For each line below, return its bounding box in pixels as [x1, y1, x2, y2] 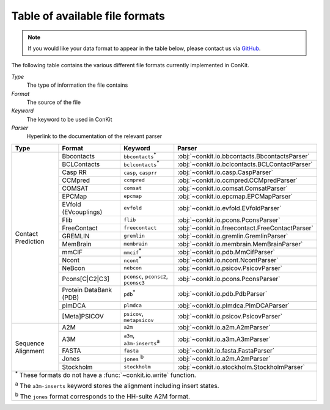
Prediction [15, 237, 45, 246]
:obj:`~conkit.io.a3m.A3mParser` [177, 335, 271, 343]
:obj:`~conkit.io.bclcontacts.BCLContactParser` [177, 159, 313, 168]
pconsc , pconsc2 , [123, 272, 168, 280]
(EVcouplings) [62, 208, 103, 216]
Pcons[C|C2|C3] [62, 275, 110, 284]
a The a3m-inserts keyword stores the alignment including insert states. [15, 380, 219, 390]
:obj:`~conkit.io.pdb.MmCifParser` [177, 247, 275, 256]
